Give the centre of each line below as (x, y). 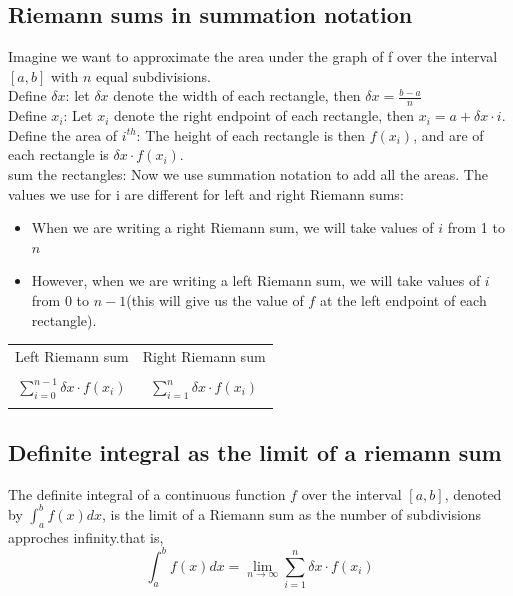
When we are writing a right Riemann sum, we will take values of (232, 227)
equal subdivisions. (153, 75)
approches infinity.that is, (86, 536)
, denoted (473, 493)
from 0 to (60, 299)
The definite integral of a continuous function (147, 493)
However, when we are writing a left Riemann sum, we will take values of (256, 280)
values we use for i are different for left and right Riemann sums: (206, 193)
